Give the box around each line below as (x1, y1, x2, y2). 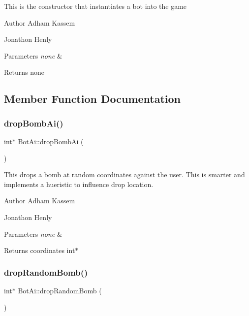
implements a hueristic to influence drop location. (4, 179, 154, 189)
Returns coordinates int (4, 245, 75, 255)
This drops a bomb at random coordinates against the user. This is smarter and (4, 169, 245, 180)
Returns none (4, 67, 44, 77)
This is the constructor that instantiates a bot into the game (4, 1, 187, 11)
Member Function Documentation (4, 91, 181, 106)
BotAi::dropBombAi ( (18, 136, 84, 146)
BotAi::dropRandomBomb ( (18, 285, 102, 295)
